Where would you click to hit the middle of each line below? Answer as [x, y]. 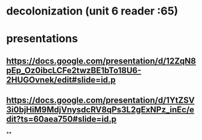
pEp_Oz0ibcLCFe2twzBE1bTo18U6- [74, 70]
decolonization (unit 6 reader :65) [92, 11]
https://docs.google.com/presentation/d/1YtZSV [100, 100]
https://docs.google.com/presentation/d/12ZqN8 [101, 61]
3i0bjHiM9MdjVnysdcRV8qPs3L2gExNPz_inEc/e [100, 110]
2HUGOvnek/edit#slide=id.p [61, 80]
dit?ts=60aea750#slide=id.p [62, 119]
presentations [42, 39]
